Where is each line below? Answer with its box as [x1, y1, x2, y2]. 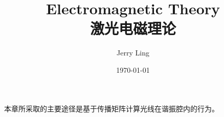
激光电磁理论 [89, 18, 176, 39]
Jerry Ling [117, 47, 149, 58]
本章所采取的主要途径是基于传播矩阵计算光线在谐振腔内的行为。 [4, 103, 219, 113]
